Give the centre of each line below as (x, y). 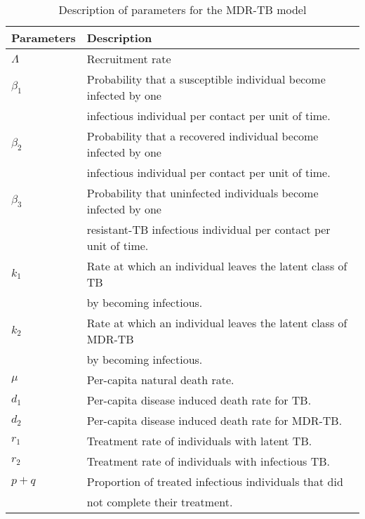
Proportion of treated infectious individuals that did (215, 481)
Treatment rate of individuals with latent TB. (199, 441)
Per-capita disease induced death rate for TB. (199, 400)
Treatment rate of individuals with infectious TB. (208, 461)
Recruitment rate (129, 59)
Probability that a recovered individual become (203, 136)
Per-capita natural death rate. (160, 380)
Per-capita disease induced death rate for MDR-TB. (214, 420)
